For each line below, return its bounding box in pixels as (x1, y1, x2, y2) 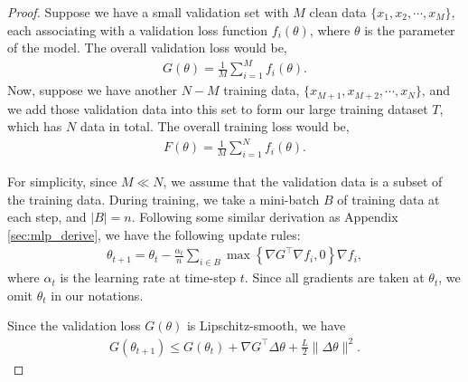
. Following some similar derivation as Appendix (131, 207, 398, 226)
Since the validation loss (7, 316, 141, 335)
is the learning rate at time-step (60, 268, 237, 287)
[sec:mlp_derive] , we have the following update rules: (7, 224, 301, 244)
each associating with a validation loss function (7, 20, 268, 39)
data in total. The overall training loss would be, (80, 117, 350, 136)
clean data (309, 3, 367, 21)
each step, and (7, 207, 87, 226)
